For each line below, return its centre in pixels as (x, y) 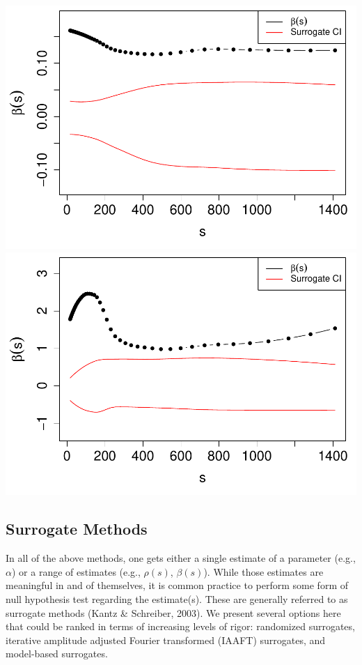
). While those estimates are (263, 571)
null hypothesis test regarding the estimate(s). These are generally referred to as (177, 599)
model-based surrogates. (57, 653)
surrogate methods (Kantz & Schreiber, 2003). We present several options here (173, 612)
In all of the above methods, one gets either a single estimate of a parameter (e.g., (181, 558)
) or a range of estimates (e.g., (76, 571)
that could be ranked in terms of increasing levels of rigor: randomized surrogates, (180, 626)
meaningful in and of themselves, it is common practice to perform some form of (177, 585)
